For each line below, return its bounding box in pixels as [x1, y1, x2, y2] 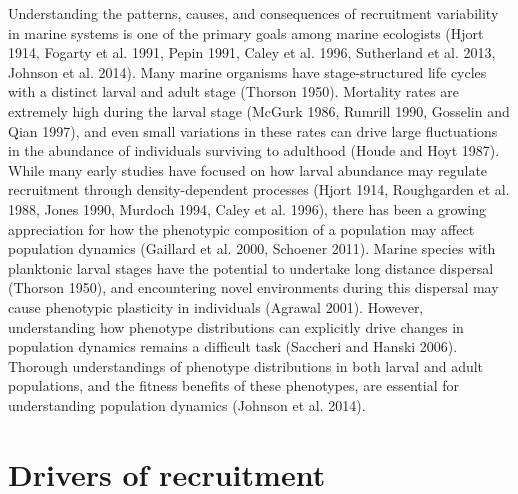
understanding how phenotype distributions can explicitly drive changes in [8, 316, 464, 337]
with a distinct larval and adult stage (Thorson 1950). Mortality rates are [8, 81, 459, 102]
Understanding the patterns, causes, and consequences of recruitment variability [8, 3, 499, 23]
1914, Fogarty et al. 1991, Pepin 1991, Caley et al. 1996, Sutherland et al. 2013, [8, 42, 496, 63]
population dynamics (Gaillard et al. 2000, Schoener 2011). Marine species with [8, 238, 496, 259]
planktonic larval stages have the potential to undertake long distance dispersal [8, 257, 494, 278]
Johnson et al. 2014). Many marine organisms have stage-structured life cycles [8, 61, 487, 82]
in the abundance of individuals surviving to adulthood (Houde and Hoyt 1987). [8, 140, 500, 161]
